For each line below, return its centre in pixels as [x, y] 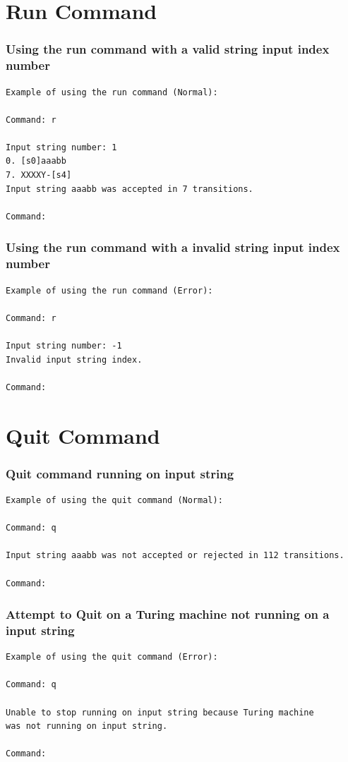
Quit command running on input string [120, 473]
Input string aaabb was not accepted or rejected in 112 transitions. [175, 556]
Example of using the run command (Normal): [112, 92]
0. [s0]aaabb [36, 161]
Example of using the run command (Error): [109, 290]
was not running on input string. [87, 726]
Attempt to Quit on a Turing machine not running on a [168, 614]
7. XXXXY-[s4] [39, 175]
